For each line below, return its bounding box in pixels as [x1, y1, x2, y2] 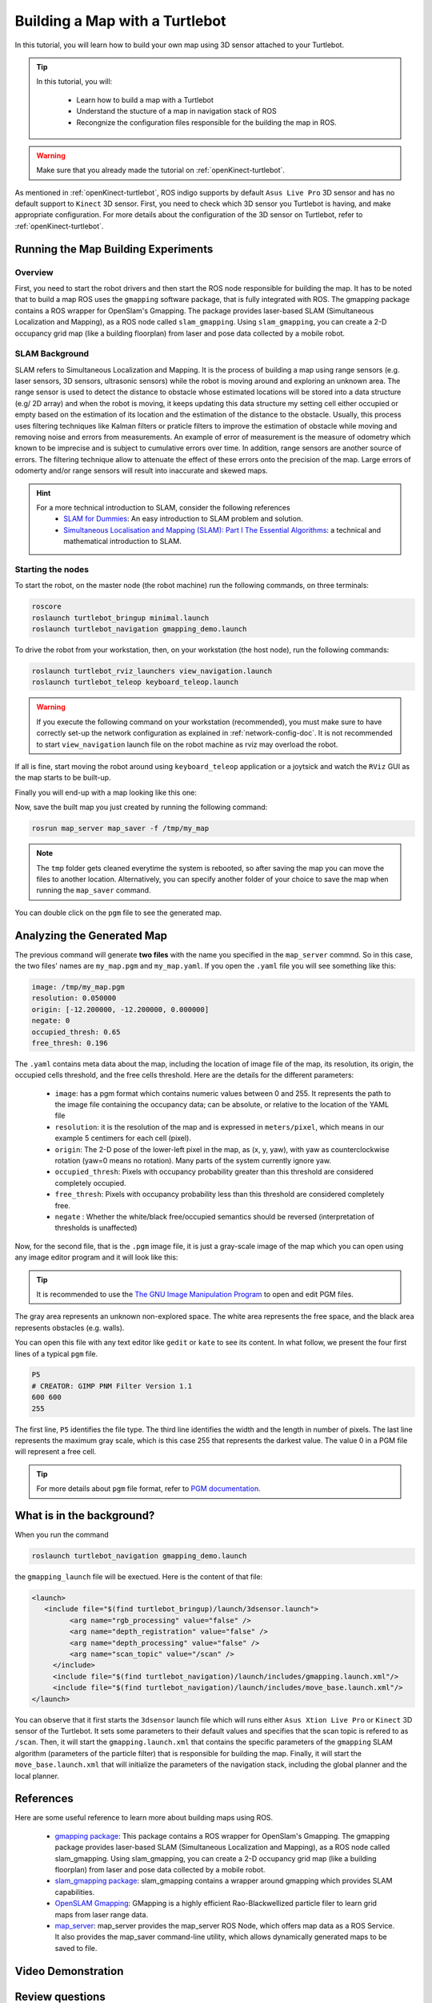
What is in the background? [14, 1509, 155, 1522]
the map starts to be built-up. [14, 773, 111, 783]
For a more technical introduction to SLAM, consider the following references [36, 503, 291, 512]
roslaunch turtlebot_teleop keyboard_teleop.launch [31, 678, 239, 687]
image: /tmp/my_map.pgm [31, 982, 126, 991]
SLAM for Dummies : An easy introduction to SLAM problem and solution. [63, 514, 303, 524]
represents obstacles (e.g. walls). [14, 1323, 125, 1332]
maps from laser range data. [54, 1909, 148, 1919]
